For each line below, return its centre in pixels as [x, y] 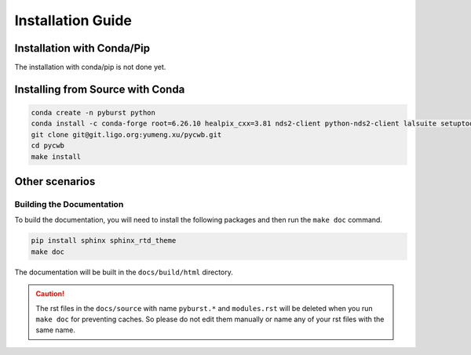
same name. [56, 330]
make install [56, 156]
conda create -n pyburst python [93, 113]
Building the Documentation [69, 204]
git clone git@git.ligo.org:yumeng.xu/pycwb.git [126, 134]
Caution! [50, 294]
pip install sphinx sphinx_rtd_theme [104, 241]
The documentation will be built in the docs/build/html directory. [124, 272]
